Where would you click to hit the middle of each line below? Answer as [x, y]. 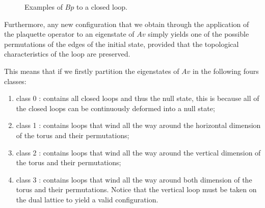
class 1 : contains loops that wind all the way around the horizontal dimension [138, 125]
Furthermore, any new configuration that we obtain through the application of [127, 24]
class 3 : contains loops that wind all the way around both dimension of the [134, 179]
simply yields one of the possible [198, 34]
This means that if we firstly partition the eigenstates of [92, 71]
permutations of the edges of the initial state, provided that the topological [122, 44]
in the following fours [226, 71]
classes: [15, 81]
